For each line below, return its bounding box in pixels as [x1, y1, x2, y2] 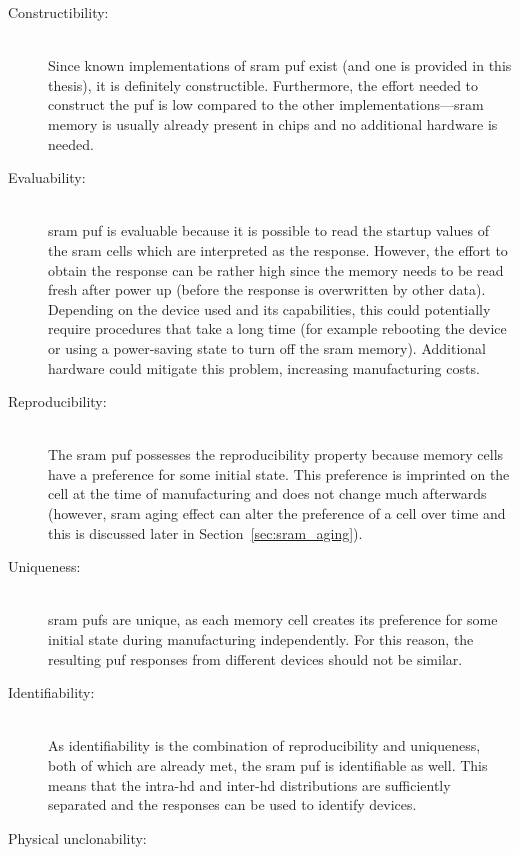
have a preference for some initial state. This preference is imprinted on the [48, 463, 510, 484]
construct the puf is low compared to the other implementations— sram [48, 94, 484, 115]
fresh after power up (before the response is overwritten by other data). [48, 279, 486, 300]
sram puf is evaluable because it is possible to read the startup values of [48, 220, 489, 241]
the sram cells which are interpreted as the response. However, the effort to [48, 239, 508, 260]
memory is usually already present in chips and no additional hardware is [48, 113, 498, 134]
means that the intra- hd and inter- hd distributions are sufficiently [48, 774, 451, 795]
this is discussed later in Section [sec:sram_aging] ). [48, 522, 363, 543]
